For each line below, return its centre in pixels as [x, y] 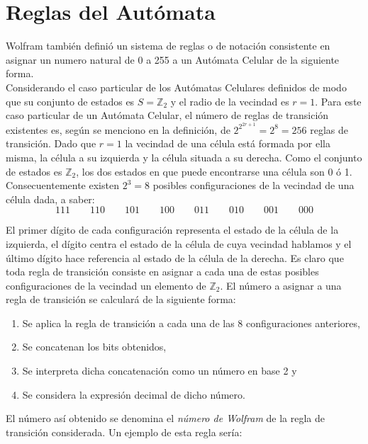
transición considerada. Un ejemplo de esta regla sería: [124, 432]
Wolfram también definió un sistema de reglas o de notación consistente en [168, 46]
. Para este [338, 101]
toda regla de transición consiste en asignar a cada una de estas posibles [162, 272]
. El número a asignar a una [281, 285]
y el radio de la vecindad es [230, 101]
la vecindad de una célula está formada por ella [228, 143]
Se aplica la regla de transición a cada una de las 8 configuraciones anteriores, [191, 323]
